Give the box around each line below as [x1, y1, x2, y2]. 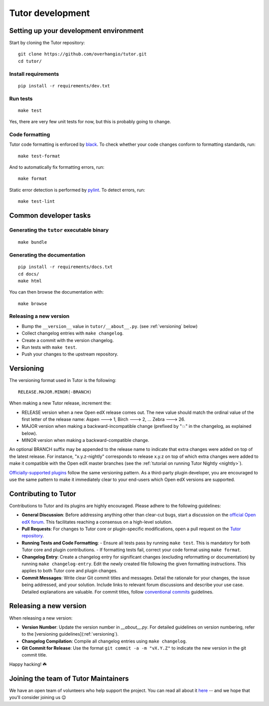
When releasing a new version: [9, 615, 73, 621]
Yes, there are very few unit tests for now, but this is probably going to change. [9, 119, 171, 125]
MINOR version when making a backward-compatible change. [21, 437, 149, 443]
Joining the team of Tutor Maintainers [9, 674, 129, 683]
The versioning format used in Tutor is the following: [9, 377, 117, 383]
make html [18, 278, 42, 284]
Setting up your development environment [9, 26, 144, 35]
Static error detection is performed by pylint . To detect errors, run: [9, 187, 145, 193]
